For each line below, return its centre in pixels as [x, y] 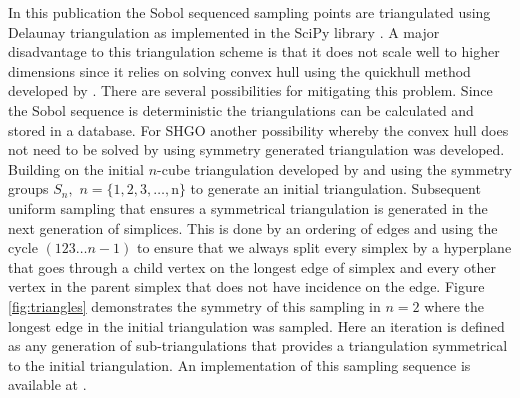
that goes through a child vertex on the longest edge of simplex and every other [252, 266]
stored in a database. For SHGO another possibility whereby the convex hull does [258, 129]
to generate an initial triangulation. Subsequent [335, 188]
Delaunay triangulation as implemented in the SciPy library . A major [224, 31]
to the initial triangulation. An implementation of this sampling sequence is [239, 364]
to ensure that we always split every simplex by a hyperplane [324, 247]
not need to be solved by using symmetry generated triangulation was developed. [256, 149]
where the [454, 305]
